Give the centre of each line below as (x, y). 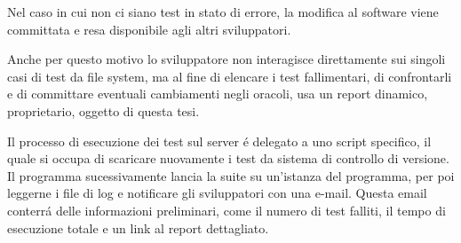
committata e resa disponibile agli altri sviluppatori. (149, 29)
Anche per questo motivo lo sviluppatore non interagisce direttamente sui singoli (227, 59)
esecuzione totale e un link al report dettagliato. (138, 227)
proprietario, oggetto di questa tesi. (103, 110)
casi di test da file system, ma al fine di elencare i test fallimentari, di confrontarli (230, 76)
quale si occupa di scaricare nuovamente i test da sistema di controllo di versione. (228, 158)
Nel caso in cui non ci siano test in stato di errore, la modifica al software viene (223, 12)
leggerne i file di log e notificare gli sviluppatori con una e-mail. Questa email (217, 193)
